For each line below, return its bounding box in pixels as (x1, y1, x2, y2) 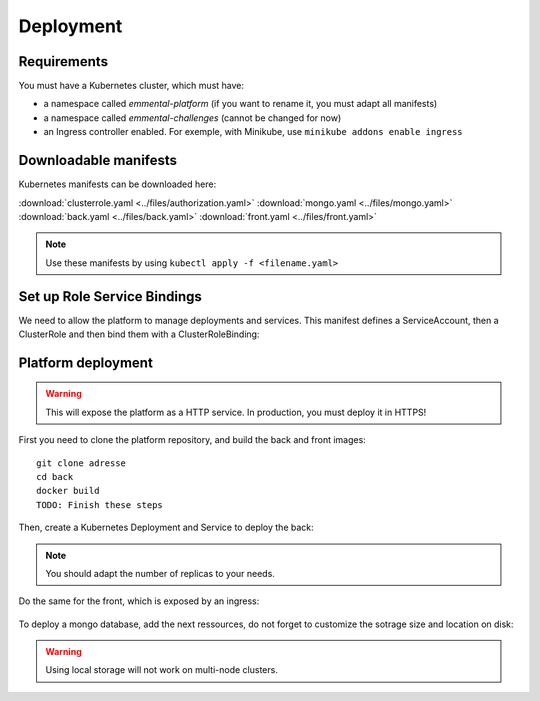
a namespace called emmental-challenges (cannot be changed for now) (43, 111, 342, 124)
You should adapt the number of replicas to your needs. (45, 567, 275, 579)
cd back (36, 471, 74, 482)
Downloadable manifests (18, 152, 178, 169)
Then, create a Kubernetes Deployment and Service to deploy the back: (18, 521, 314, 534)
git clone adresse (36, 457, 127, 469)
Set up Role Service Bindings (18, 288, 202, 305)
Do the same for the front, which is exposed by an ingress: (18, 595, 260, 607)
